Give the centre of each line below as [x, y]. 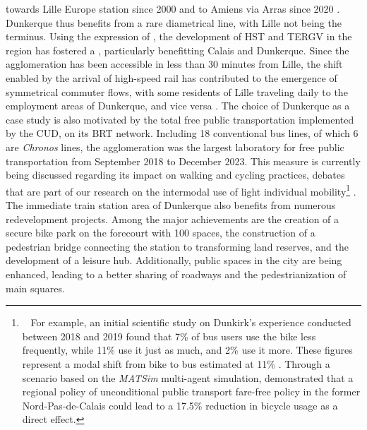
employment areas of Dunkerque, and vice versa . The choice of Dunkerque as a [178, 106]
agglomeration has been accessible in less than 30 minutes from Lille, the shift [174, 64]
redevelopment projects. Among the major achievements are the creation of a [173, 219]
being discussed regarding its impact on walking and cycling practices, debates [175, 175]
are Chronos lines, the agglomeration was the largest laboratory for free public [175, 147]
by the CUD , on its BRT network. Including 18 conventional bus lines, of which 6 [182, 133]
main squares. [35, 288]
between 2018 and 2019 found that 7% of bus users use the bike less [169, 336]
